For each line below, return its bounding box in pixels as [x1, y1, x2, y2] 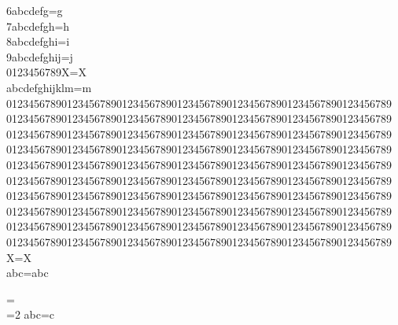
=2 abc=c [6, 306, 55, 323]
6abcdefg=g [6, 2, 63, 18]
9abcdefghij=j [6, 48, 73, 65]
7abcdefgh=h [6, 17, 70, 34]
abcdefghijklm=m [6, 79, 92, 95]
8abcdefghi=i [6, 33, 70, 50]
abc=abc [6, 264, 49, 281]
